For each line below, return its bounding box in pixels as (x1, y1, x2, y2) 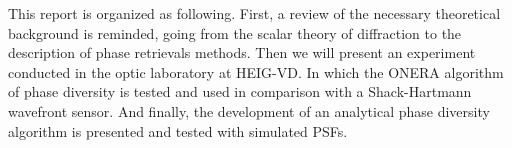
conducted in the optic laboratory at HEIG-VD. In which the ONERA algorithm (8, 61, 504, 82)
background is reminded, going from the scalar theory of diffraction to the (8, 22, 462, 43)
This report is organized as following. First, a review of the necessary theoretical (8, 3, 501, 23)
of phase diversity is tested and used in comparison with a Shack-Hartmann (8, 81, 472, 102)
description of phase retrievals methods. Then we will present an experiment (8, 42, 476, 63)
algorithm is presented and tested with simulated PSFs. (8, 120, 348, 141)
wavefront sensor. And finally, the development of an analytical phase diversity (8, 100, 490, 121)
